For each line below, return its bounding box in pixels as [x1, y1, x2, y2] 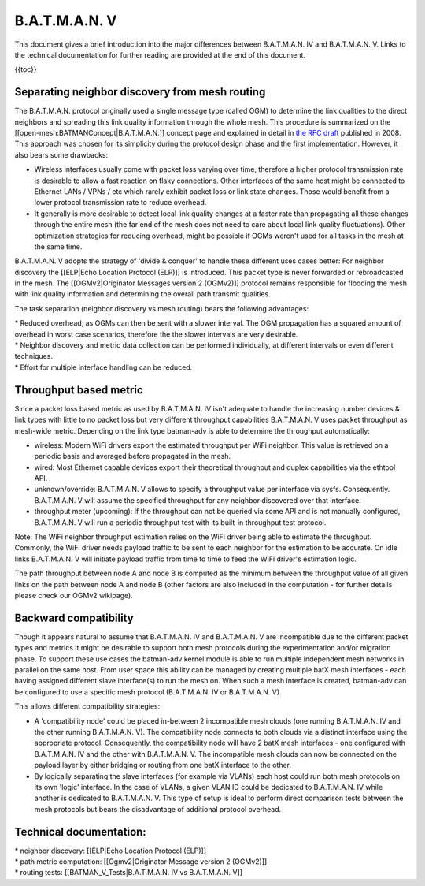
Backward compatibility [14, 611, 134, 624]
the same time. [34, 241, 83, 251]
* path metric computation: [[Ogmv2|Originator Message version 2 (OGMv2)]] [14, 857, 268, 866]
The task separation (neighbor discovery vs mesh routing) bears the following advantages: [14, 303, 309, 313]
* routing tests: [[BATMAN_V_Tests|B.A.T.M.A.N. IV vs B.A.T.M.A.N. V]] [14, 868, 243, 877]
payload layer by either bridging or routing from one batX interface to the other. [34, 761, 291, 770]
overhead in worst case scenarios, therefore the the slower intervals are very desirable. [14, 329, 298, 339]
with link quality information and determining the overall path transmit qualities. [14, 289, 271, 299]
